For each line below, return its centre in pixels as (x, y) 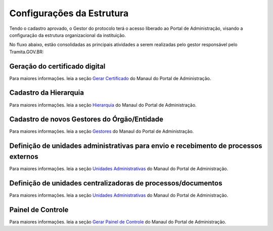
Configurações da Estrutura (69, 13)
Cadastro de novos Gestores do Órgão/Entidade (86, 119)
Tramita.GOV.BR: (27, 52)
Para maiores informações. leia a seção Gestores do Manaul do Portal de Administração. (102, 131)
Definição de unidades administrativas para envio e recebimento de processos (136, 146)
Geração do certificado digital (57, 66)
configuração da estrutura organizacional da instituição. (67, 35)
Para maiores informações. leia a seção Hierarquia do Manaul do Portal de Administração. (103, 105)
